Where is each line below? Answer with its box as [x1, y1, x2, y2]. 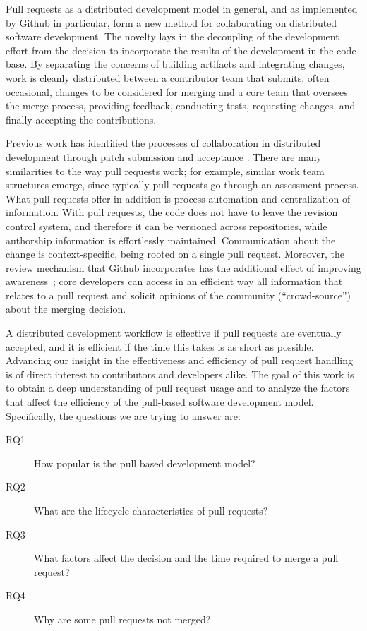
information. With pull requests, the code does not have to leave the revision [6, 205, 338, 220]
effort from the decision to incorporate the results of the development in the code [6, 42, 356, 57]
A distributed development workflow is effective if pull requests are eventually [6, 325, 342, 340]
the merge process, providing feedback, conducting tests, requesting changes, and [6, 98, 356, 113]
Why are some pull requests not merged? [34, 611, 211, 626]
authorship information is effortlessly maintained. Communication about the [6, 232, 336, 247]
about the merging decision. [6, 301, 126, 316]
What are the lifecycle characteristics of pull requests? [34, 503, 268, 517]
